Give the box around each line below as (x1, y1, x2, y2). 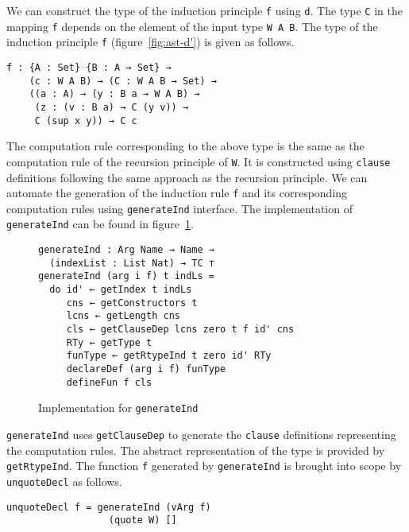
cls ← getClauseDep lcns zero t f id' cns (66, 324, 295, 335)
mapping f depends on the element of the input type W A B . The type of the (6, 17, 378, 34)
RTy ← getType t (66, 336, 152, 348)
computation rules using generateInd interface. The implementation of (6, 200, 353, 216)
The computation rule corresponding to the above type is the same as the (6, 138, 365, 154)
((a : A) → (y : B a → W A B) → (29, 88, 200, 100)
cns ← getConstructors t (66, 297, 198, 309)
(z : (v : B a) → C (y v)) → (34, 101, 189, 113)
